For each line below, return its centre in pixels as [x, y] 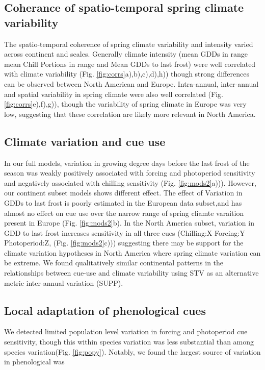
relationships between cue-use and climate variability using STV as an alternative [131, 273]
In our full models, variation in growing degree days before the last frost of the [127, 163]
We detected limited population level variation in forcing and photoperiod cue [126, 331]
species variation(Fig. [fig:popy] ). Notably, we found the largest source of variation [132, 351]
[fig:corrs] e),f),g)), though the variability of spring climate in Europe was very [125, 104]
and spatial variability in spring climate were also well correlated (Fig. [114, 94]
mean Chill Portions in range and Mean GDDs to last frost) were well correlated [130, 64]
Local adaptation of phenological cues [105, 310]
